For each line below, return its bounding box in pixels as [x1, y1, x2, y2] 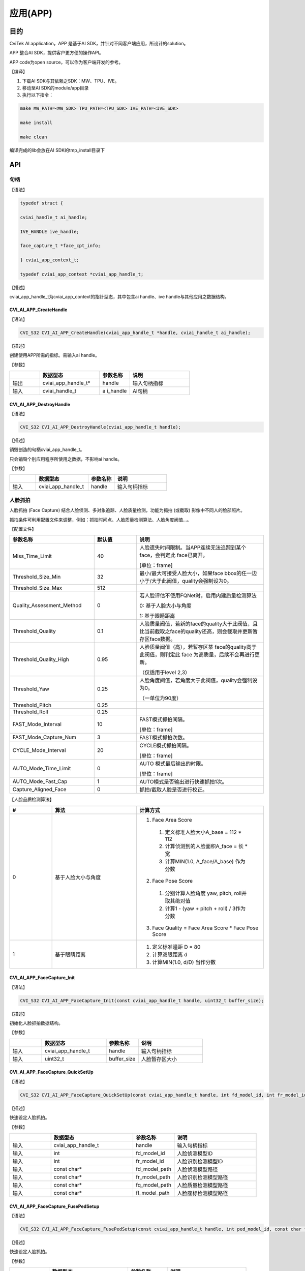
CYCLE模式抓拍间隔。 [139, 742, 192, 749]
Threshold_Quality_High [12, 656, 70, 663]
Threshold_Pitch [12, 702, 52, 709]
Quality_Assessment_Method [12, 602, 82, 609]
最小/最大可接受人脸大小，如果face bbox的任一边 [139, 570, 257, 577]
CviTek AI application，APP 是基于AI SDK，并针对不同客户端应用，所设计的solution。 [9, 41, 189, 47]
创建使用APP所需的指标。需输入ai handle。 [9, 352, 100, 358]
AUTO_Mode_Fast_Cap [12, 778, 68, 785]
